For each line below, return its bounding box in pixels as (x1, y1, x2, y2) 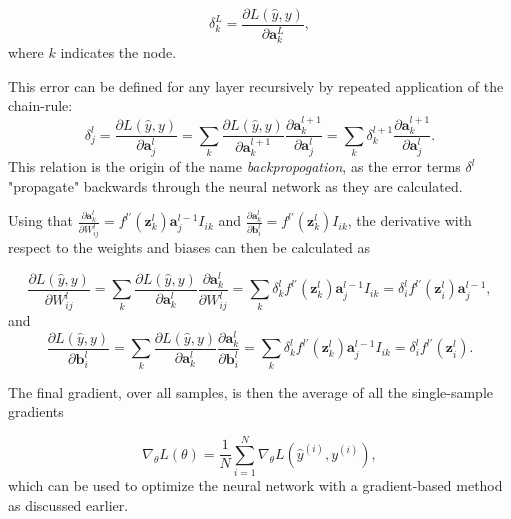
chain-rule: (8, 95, 73, 116)
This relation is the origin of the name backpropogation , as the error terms (8, 156, 461, 177)
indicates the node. (60, 42, 177, 63)
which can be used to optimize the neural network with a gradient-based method (8, 475, 503, 496)
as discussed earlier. (8, 494, 129, 515)
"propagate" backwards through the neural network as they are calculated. (8, 175, 463, 196)
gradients (8, 401, 64, 422)
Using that (8, 210, 74, 231)
